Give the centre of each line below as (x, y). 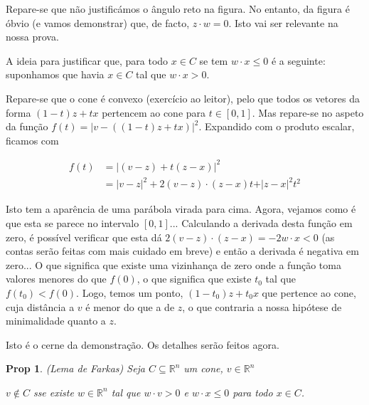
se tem (214, 60)
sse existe (53, 392)
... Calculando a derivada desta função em (261, 223)
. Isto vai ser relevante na (283, 22)
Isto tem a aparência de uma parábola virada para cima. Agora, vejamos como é (181, 209)
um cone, (203, 368)
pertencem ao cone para (154, 112)
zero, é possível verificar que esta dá (84, 237)
